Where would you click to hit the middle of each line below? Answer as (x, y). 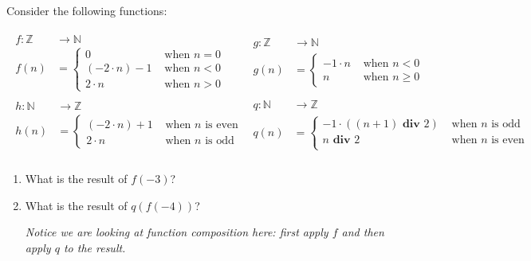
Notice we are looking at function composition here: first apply (177, 232)
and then (363, 232)
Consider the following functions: (87, 10)
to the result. (94, 247)
